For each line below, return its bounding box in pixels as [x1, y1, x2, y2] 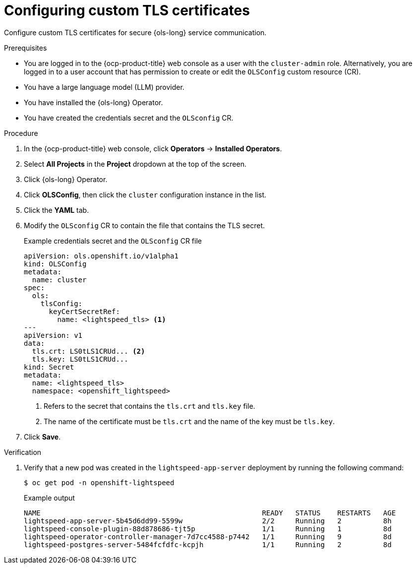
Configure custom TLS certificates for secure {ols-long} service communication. [4, 28, 267, 37]
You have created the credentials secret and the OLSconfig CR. [24, 113, 234, 122]
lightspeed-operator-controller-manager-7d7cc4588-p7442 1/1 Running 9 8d [24, 532, 392, 541]
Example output [24, 493, 75, 502]
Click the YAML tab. [24, 205, 89, 214]
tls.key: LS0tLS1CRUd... [32, 355, 128, 363]
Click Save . [24, 432, 61, 441]
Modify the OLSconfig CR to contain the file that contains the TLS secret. [24, 221, 265, 230]
